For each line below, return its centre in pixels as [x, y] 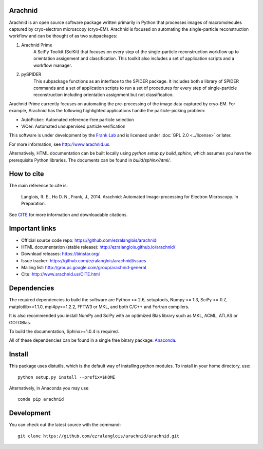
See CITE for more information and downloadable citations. [68, 215]
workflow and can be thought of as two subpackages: [63, 36]
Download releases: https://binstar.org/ [60, 254]
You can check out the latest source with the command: [65, 425]
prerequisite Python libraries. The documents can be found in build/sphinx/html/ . [90, 160]
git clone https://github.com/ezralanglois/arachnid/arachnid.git [99, 436]
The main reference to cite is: [38, 186]
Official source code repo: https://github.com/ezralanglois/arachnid [89, 240]
